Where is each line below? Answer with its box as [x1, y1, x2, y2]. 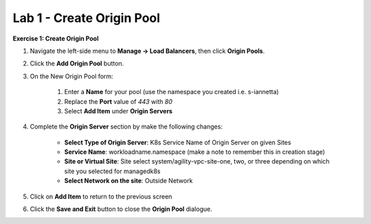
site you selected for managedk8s [64, 167, 161, 175]
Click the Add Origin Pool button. [30, 59, 124, 68]
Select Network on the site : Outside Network [64, 177, 193, 185]
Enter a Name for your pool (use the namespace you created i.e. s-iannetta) [64, 88, 280, 96]
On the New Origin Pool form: [30, 72, 113, 80]
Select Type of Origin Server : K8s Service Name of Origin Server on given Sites [64, 138, 291, 146]
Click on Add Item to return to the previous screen [30, 192, 172, 201]
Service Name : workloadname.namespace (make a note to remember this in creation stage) [64, 148, 326, 156]
